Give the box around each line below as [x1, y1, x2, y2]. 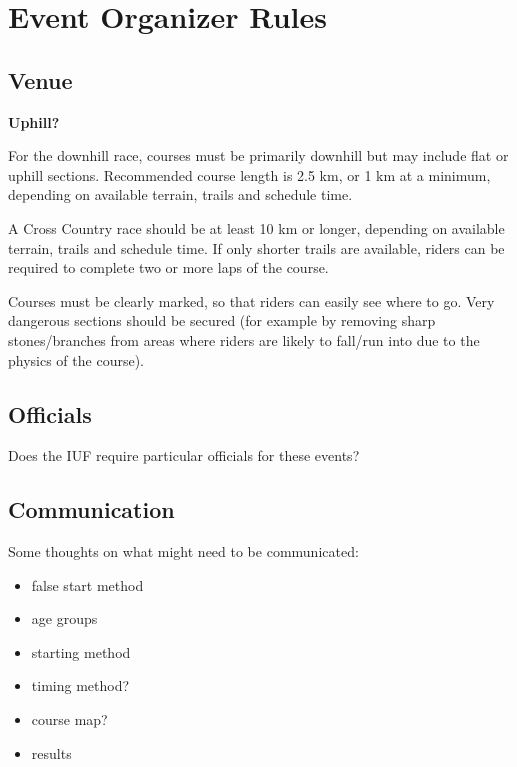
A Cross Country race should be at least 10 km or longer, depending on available [8, 217, 505, 238]
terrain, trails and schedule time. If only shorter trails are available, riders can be [8, 237, 505, 258]
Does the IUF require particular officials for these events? [8, 445, 360, 466]
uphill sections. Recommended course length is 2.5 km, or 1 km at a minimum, [8, 164, 491, 185]
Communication [8, 494, 175, 525]
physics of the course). [8, 349, 144, 370]
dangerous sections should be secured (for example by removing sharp [8, 310, 436, 331]
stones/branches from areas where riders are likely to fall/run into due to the [8, 329, 480, 350]
